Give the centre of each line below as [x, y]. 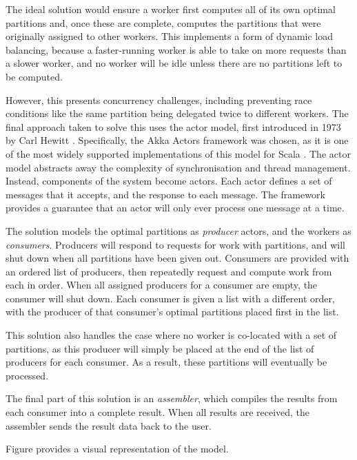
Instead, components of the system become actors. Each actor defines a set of [169, 181]
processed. [27, 375]
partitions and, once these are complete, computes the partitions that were [163, 22]
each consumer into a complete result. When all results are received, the [158, 412]
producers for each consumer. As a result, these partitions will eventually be [166, 362]
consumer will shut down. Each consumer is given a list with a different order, [170, 298]
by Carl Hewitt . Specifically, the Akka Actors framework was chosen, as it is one [177, 140]
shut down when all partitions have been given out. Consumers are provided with [177, 258]
